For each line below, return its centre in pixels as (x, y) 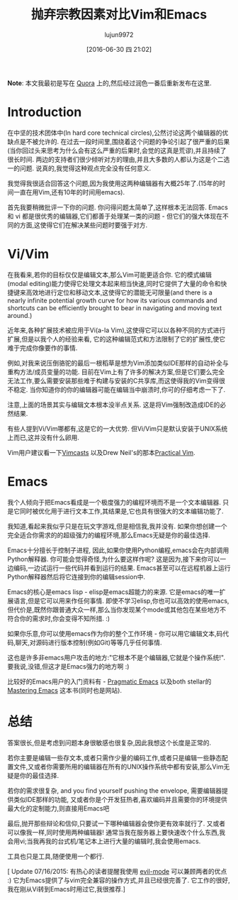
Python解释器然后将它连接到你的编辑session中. (76, 576)
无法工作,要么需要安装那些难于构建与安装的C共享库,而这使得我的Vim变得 (113, 380)
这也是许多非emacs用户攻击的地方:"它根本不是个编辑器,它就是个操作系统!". (116, 657)
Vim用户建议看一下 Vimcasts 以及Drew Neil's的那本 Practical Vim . (102, 452)
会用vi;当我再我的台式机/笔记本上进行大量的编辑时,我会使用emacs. (104, 841)
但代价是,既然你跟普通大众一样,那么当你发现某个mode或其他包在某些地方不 (117, 609)
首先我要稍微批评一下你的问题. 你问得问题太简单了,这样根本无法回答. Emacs (118, 207)
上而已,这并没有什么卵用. (44, 437)
